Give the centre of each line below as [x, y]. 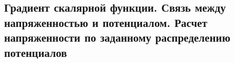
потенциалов [36, 52]
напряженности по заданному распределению [117, 37]
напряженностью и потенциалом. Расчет [106, 22]
